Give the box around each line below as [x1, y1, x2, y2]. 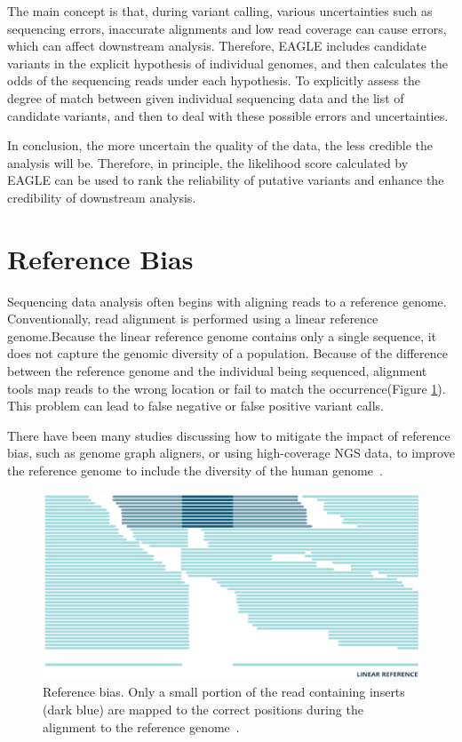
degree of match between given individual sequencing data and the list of [7, 88, 404, 107]
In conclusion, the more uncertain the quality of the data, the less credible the [7, 136, 434, 155]
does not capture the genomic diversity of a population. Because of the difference [7, 344, 448, 363]
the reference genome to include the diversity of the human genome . [7, 461, 383, 479]
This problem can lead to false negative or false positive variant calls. [7, 396, 384, 415]
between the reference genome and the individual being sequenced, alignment [7, 362, 427, 380]
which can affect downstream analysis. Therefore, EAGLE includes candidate [7, 36, 427, 55]
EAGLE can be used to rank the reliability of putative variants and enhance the [7, 171, 444, 189]
